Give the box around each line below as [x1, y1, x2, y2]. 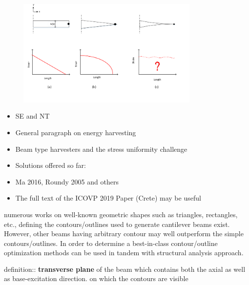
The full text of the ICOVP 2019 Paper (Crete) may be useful [15, 193, 201, 203]
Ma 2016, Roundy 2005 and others [15, 176, 119, 186]
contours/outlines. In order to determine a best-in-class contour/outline [4, 238, 218, 248]
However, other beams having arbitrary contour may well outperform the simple [4, 228, 244, 239]
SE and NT [15, 111, 50, 121]
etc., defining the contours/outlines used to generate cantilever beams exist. [4, 219, 230, 229]
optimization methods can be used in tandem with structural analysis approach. [4, 247, 244, 258]
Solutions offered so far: [15, 160, 86, 170]
